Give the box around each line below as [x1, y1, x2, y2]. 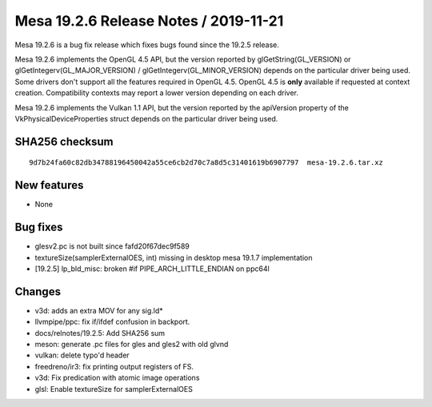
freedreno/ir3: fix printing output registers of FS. [34, 361, 194, 371]
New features [14, 178, 84, 192]
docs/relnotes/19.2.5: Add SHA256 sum [34, 328, 166, 337]
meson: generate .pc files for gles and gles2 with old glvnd [34, 339, 229, 349]
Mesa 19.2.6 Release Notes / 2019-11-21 [14, 12, 284, 30]
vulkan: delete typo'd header [34, 350, 130, 360]
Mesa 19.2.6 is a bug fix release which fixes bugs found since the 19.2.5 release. [14, 40, 280, 50]
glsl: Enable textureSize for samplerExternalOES [34, 384, 194, 393]
